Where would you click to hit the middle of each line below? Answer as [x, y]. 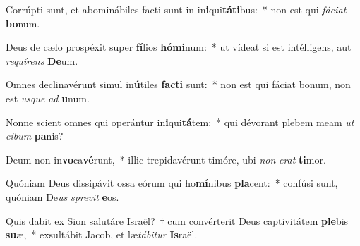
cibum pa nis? [35, 136]
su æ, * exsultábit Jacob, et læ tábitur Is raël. [102, 234]
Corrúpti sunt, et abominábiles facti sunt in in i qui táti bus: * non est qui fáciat [176, 9]
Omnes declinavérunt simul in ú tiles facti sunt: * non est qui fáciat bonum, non [178, 84]
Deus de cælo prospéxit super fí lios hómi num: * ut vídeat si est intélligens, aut [179, 47]
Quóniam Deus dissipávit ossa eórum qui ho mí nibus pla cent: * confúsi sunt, [172, 183]
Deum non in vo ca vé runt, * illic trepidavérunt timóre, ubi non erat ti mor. [166, 159]
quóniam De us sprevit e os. [62, 196]
